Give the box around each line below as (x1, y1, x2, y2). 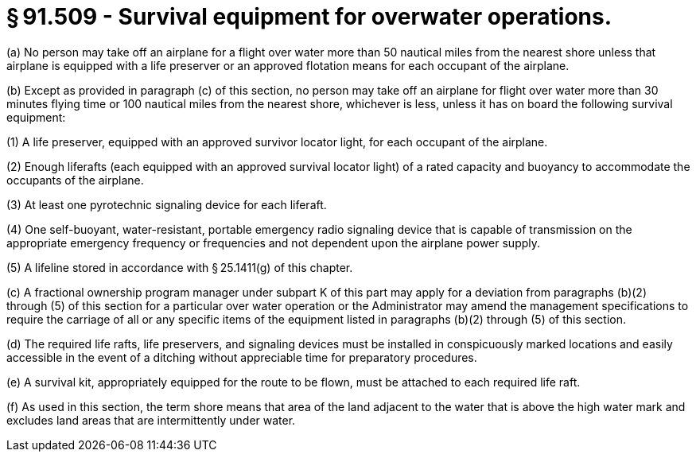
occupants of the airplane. (6, 173, 144, 187)
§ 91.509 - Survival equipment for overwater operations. (6, 3, 612, 30)
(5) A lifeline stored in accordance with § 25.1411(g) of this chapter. (6, 260, 353, 274)
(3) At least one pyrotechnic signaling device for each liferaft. (6, 197, 327, 212)
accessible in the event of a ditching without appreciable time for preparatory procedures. (6, 350, 477, 364)
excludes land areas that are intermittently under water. (6, 413, 296, 427)
